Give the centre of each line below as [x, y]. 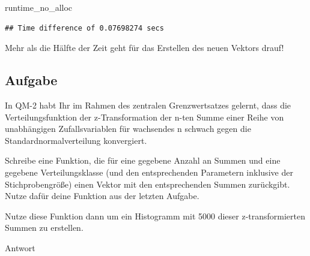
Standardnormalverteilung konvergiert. [76, 140]
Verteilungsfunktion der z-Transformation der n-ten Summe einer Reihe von [144, 117]
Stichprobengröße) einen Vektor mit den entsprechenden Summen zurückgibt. [147, 184]
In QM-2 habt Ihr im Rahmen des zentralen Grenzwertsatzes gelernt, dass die [148, 105]
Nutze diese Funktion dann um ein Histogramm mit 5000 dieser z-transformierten [155, 216]
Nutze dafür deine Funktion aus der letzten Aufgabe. [102, 196]
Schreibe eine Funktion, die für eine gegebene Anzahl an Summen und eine [143, 160]
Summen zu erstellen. [44, 228]
